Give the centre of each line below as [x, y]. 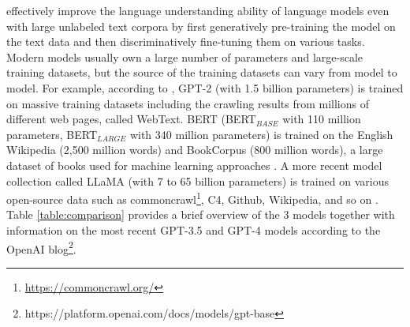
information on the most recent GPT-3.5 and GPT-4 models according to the [194, 229]
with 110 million [322, 119]
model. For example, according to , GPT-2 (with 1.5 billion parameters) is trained [205, 87]
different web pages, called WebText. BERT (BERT [131, 119]
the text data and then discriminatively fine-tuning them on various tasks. [186, 41]
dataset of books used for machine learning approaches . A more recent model [194, 165]
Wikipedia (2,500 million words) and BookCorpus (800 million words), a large [195, 150]
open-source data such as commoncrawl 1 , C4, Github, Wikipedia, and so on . [192, 198]
